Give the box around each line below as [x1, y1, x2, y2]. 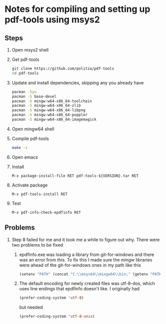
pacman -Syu [11, 89, 37, 94]
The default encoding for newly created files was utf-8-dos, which [19, 280, 155, 286]
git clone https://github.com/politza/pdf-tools [11, 66, 114, 71]
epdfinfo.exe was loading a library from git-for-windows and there [19, 252, 155, 258]
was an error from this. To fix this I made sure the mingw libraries [19, 257, 153, 262]
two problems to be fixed [11, 242, 63, 248]
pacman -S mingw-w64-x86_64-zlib [11, 103, 81, 108]
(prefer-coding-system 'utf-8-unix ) [19, 314, 95, 319]
